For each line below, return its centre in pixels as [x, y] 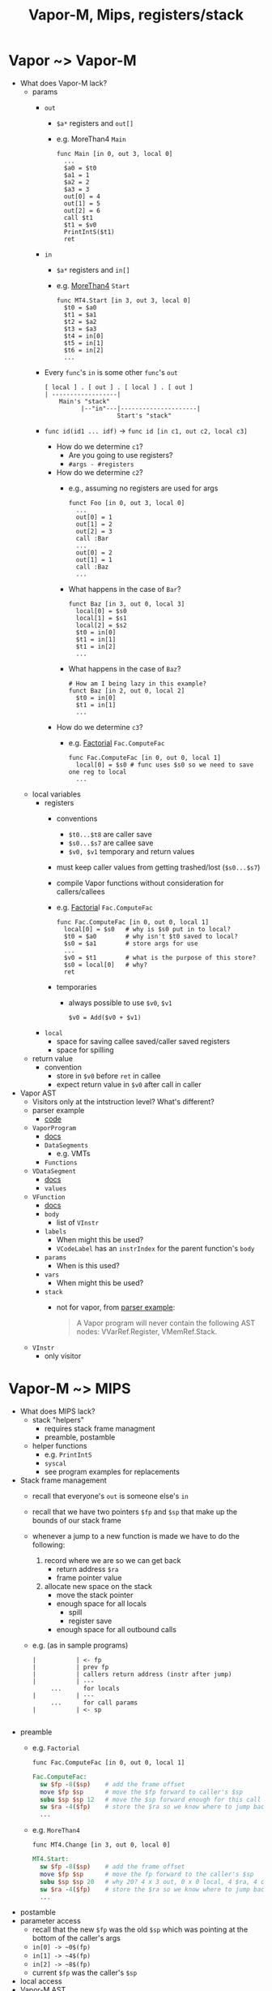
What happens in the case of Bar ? [125, 589]
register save [90, 1621]
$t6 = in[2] [84, 350]
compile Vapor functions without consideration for [140, 883]
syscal [55, 1463]
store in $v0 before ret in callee [108, 1075]
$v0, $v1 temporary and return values [132, 851]
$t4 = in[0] [84, 336]
